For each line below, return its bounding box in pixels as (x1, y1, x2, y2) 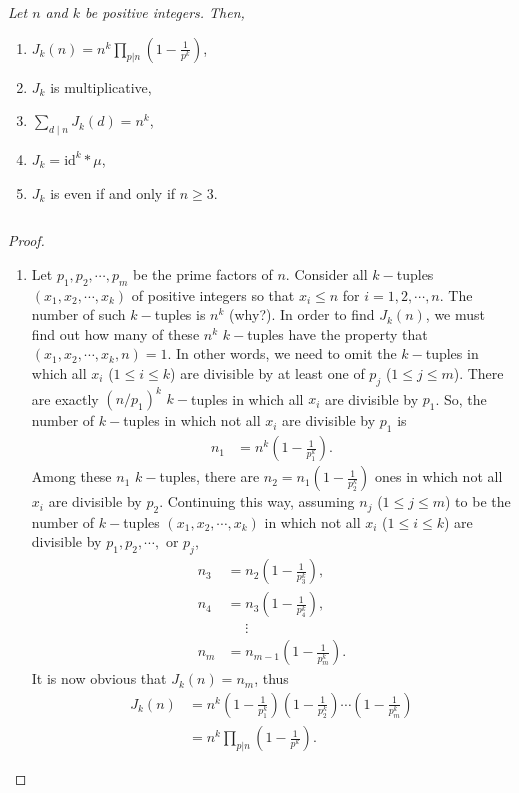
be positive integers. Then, (85, 2, 245, 22)
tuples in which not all (123, 410, 261, 431)
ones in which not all (375, 466, 503, 487)
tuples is (154, 304, 206, 325)
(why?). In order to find (229, 304, 375, 325)
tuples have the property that (247, 323, 428, 344)
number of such (31, 304, 126, 325)
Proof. (8, 230, 45, 251)
